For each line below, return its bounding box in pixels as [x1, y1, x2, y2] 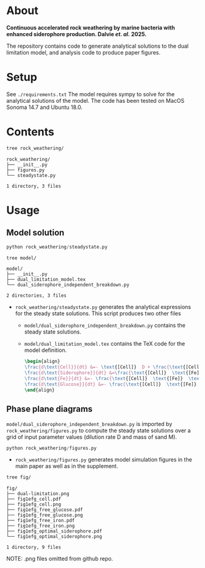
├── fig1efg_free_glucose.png [6, 512, 84, 518]
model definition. [24, 346, 67, 354]
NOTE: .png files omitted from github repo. [6, 555, 113, 562]
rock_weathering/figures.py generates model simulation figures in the [15, 456, 192, 463]
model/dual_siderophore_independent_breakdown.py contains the [24, 322, 186, 329]
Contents [6, 125, 55, 139]
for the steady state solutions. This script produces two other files [15, 310, 181, 317]
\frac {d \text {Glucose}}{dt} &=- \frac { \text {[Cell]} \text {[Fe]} [24, 381, 197, 387]
